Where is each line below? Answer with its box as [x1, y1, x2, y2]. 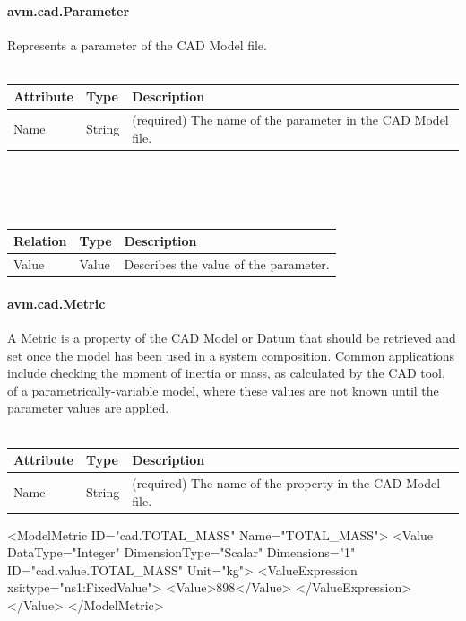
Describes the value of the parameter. [124, 255, 330, 274]
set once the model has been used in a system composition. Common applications [7, 345, 455, 364]
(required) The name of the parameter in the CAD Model [132, 110, 449, 129]
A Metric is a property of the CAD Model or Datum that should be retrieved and [7, 328, 456, 347]
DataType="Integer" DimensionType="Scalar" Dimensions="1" [7, 543, 356, 562]
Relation [13, 232, 67, 250]
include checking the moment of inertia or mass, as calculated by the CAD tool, [7, 363, 445, 382]
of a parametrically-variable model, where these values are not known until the [7, 380, 439, 399]
